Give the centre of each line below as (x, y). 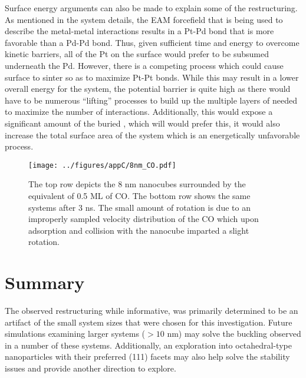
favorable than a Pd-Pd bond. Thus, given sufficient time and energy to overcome (152, 42)
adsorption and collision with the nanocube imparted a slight (139, 230)
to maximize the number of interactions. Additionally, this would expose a (139, 112)
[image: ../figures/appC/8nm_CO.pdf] (102, 165)
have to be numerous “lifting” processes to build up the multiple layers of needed (151, 100)
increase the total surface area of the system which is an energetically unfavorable (152, 135)
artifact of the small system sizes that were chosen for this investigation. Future (149, 322)
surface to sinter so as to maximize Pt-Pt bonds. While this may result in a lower (152, 77)
